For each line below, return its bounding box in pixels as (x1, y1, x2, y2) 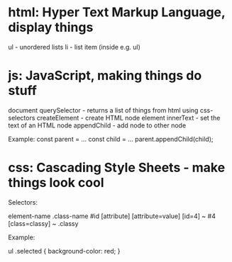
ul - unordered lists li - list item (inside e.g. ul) (8, 42, 141, 51)
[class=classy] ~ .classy (8, 219, 79, 227)
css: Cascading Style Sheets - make (8, 160, 226, 176)
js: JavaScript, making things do (8, 68, 202, 84)
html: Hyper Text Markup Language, (8, 4, 226, 21)
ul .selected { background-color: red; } (8, 246, 121, 255)
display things (8, 19, 94, 35)
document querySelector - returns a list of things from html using (8, 106, 199, 114)
